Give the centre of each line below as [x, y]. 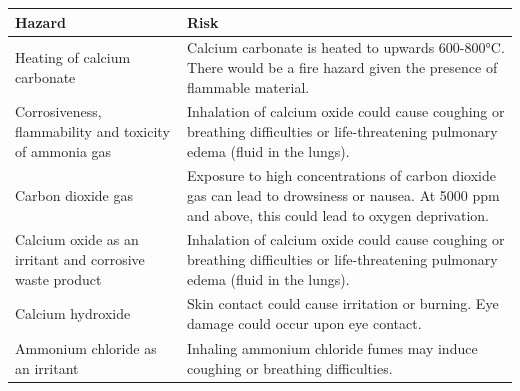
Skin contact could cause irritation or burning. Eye [343, 303]
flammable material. [248, 86]
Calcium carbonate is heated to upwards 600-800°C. [346, 47]
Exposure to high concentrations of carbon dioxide [341, 175]
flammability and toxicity [92, 130]
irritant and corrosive [80, 259]
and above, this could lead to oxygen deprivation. [338, 214]
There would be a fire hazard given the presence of [342, 66]
